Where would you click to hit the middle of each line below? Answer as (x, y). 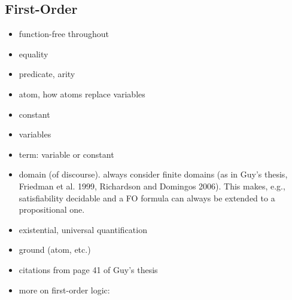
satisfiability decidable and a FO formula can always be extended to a (147, 198)
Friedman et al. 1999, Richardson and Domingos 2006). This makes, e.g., (152, 186)
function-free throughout (64, 34)
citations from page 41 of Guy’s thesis (88, 269)
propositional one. (52, 209)
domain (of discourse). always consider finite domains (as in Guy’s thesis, (153, 174)
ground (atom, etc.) (55, 250)
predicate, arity (47, 74)
